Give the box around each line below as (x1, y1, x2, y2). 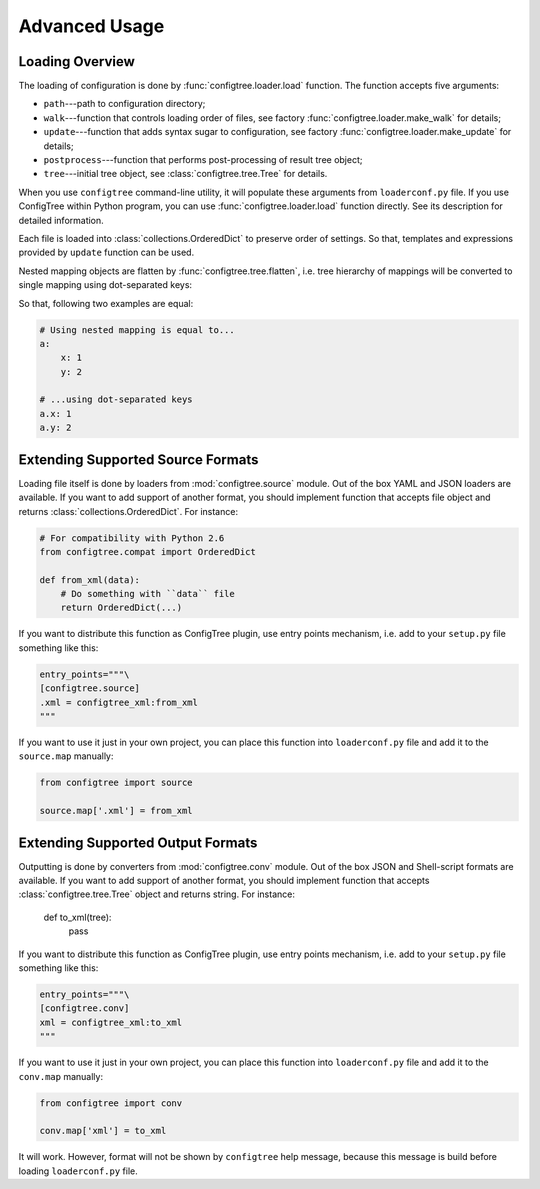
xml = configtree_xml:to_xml (39, 1016, 183, 1028)
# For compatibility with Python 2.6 (39, 532, 225, 544)
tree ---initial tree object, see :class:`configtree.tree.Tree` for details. (43, 168, 328, 180)
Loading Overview (18, 53, 135, 70)
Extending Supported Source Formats (18, 451, 259, 468)
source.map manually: (18, 750, 114, 762)
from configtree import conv (39, 1097, 183, 1109)
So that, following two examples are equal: (18, 297, 194, 309)
